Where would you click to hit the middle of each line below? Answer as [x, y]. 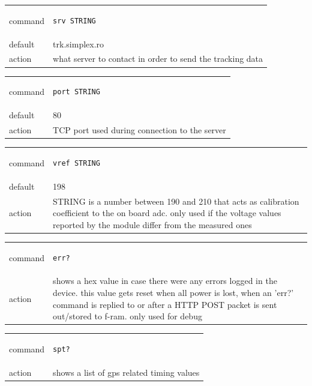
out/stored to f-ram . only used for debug [127, 316]
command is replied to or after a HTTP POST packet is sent [165, 304]
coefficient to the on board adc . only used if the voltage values [167, 213]
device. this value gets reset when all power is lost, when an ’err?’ [173, 292]
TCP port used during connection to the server [139, 129]
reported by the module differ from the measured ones [152, 224]
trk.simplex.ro [79, 44]
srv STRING [74, 21]
